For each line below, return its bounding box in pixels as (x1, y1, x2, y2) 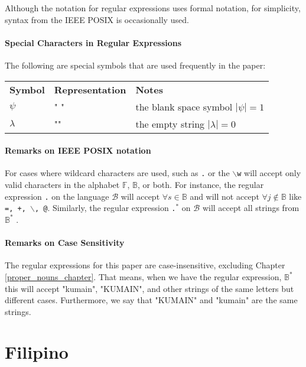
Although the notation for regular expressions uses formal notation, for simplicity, (5, 2, 301, 14)
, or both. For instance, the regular (137, 178, 264, 191)
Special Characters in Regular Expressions (5, 36, 182, 48)
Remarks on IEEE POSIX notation (5, 144, 151, 157)
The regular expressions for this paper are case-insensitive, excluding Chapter (5, 259, 285, 271)
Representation (54, 82, 126, 96)
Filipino (5, 340, 69, 364)
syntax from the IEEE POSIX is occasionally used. (5, 13, 189, 25)
